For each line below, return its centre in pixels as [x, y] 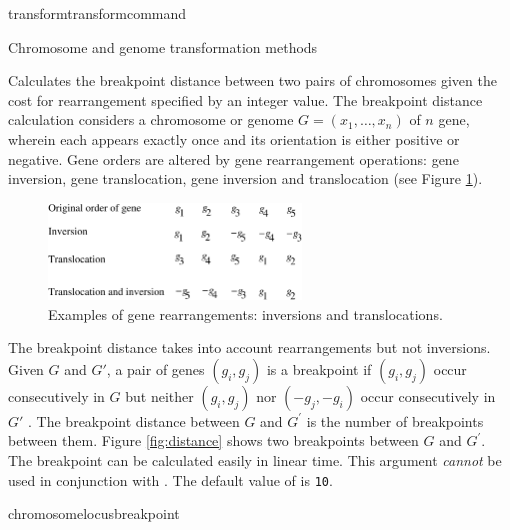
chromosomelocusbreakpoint [94, 513]
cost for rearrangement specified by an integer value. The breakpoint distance [245, 99]
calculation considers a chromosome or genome [151, 119]
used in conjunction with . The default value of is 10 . [170, 479]
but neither [159, 395]
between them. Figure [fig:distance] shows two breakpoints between [213, 440]
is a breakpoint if [319, 368]
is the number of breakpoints [395, 420]
